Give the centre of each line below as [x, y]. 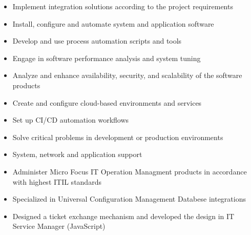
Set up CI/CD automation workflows [71, 120]
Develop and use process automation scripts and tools [97, 41]
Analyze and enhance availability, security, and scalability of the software [127, 75]
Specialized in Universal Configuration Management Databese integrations [129, 199]
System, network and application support [77, 154]
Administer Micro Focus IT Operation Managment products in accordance [130, 171]
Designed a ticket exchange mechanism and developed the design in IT [123, 216]
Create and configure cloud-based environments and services [107, 102]
